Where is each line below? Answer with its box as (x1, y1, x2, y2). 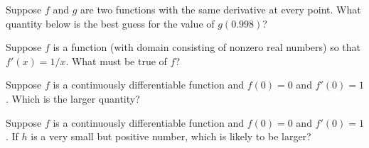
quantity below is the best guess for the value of (6, 16, 215, 30)
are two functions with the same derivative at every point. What (80, 2, 361, 16)
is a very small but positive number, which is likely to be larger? (31, 129, 311, 144)
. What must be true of (65, 53, 167, 68)
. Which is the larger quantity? (6, 91, 140, 106)
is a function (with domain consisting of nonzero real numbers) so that (53, 40, 361, 55)
